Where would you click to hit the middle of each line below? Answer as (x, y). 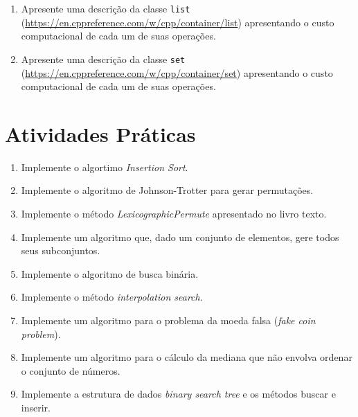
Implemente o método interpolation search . (112, 297)
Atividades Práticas (100, 133)
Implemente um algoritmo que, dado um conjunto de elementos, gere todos (180, 237)
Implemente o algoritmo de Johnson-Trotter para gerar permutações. (167, 190)
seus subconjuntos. (61, 250)
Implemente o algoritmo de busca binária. (110, 273)
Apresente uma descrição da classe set (103, 59)
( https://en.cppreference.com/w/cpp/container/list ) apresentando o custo (178, 22)
